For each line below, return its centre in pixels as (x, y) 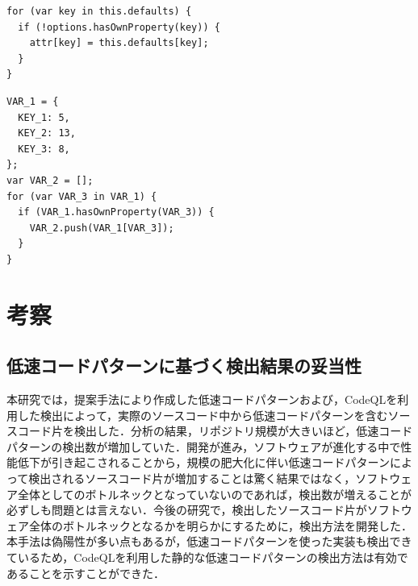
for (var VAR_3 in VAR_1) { (82, 196)
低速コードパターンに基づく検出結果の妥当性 (184, 366)
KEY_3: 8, (44, 149)
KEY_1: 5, (44, 117)
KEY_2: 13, (47, 133)
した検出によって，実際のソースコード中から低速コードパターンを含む (203, 415)
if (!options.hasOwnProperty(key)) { (119, 27)
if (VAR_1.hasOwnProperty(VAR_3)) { (116, 212)
